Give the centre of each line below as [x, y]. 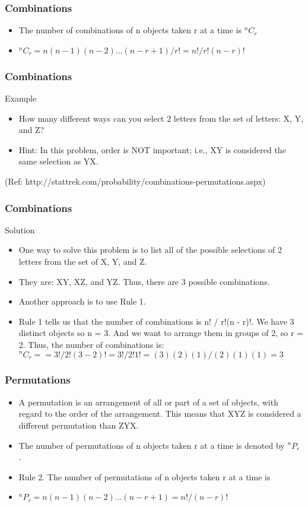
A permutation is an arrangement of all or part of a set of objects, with [148, 402]
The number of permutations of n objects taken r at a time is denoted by [152, 445]
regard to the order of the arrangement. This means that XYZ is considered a [160, 413]
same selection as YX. [58, 161]
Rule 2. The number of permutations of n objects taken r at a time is [145, 476]
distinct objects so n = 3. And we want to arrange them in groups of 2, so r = [161, 333]
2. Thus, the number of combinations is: [91, 344]
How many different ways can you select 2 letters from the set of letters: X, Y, [161, 118]
